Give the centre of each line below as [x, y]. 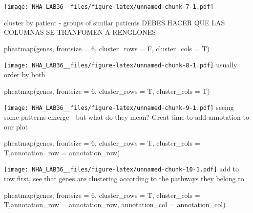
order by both [25, 75]
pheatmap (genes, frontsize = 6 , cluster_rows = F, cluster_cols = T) [107, 48]
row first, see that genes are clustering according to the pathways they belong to [124, 178]
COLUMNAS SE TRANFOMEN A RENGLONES [80, 32]
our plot [16, 126]
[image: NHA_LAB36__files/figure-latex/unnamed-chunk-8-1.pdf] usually [121, 65]
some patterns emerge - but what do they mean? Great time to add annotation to [126, 117]
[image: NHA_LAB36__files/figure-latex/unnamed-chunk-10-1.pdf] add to [122, 169]
